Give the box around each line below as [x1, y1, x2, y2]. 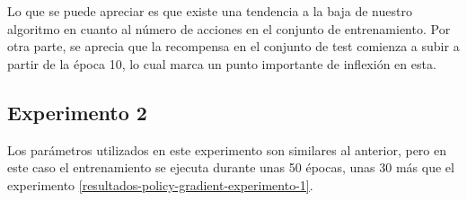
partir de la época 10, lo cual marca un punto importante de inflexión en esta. [7, 54, 436, 73]
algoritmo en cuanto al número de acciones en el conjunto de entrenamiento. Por [7, 19, 451, 38]
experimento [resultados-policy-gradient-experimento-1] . [7, 175, 313, 194]
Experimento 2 [7, 98, 147, 126]
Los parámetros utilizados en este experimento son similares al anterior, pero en [7, 140, 447, 159]
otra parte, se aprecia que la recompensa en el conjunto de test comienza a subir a [7, 37, 460, 56]
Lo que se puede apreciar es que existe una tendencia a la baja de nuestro [7, 2, 412, 20]
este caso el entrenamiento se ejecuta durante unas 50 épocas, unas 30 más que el [7, 158, 454, 177]
